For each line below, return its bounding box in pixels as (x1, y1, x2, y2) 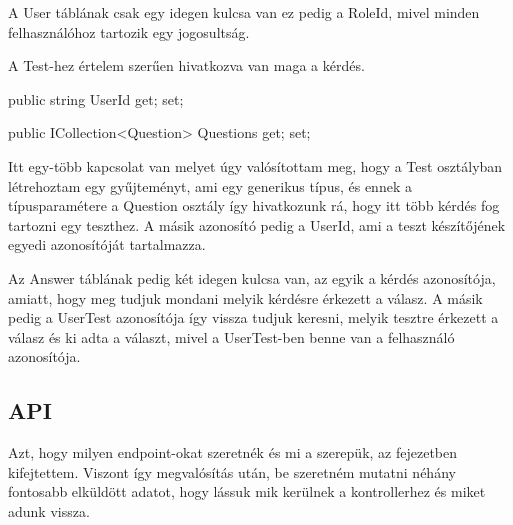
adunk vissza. (8, 500, 90, 521)
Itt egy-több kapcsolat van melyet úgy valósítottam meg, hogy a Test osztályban (8, 155, 503, 176)
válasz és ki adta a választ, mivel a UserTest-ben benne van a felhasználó (8, 326, 455, 347)
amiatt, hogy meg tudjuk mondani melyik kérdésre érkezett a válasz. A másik (8, 287, 483, 308)
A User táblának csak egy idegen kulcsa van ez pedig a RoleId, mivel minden (8, 2, 480, 22)
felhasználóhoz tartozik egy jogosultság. (8, 21, 250, 42)
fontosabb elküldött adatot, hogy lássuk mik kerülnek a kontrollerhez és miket (8, 481, 486, 502)
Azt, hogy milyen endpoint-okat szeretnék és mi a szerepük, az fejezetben (8, 442, 458, 463)
